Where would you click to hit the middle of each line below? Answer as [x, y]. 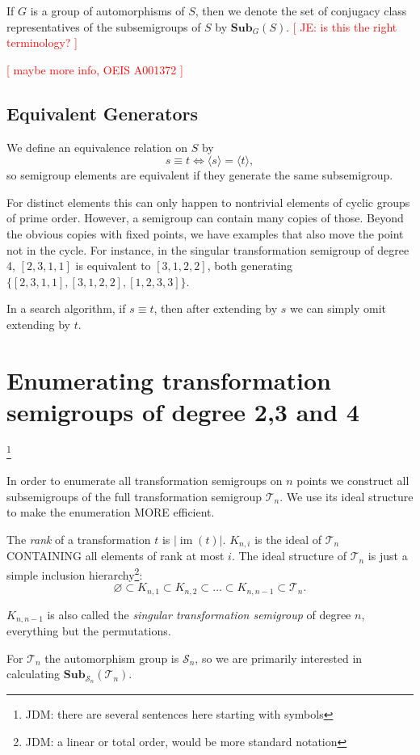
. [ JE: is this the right [342, 26]
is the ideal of [288, 539]
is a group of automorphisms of [107, 11]
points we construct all [353, 481]
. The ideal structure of [289, 556]
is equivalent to [113, 266]
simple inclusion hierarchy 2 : [75, 573]
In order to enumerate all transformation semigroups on [145, 481]
